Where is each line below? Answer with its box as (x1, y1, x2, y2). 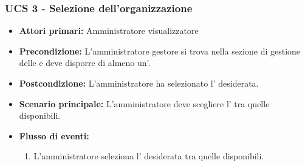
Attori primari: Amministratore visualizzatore (19, 24, 199, 37)
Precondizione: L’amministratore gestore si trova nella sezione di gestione (19, 44, 301, 57)
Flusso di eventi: (19, 129, 89, 142)
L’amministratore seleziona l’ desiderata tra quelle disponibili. (33, 150, 264, 162)
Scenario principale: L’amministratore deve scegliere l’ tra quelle (19, 97, 270, 110)
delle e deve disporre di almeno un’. (19, 56, 151, 69)
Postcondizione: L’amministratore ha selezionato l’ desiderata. (19, 77, 259, 89)
